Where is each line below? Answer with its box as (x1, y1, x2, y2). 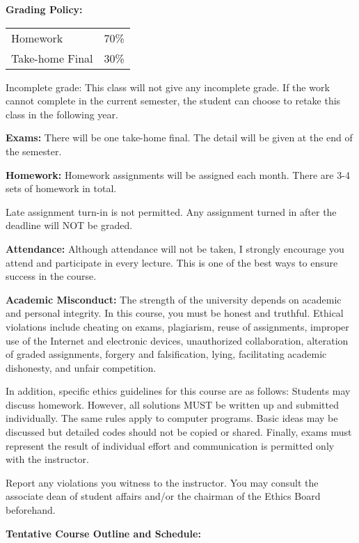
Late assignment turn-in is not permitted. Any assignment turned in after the (6, 204, 337, 219)
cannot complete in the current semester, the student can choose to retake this (6, 93, 341, 108)
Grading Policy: (6, 2, 83, 16)
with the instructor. (6, 452, 89, 466)
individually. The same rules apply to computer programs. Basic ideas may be (6, 411, 338, 425)
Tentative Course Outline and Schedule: (6, 526, 201, 540)
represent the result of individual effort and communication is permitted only (6, 438, 335, 452)
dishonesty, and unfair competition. (6, 360, 157, 375)
